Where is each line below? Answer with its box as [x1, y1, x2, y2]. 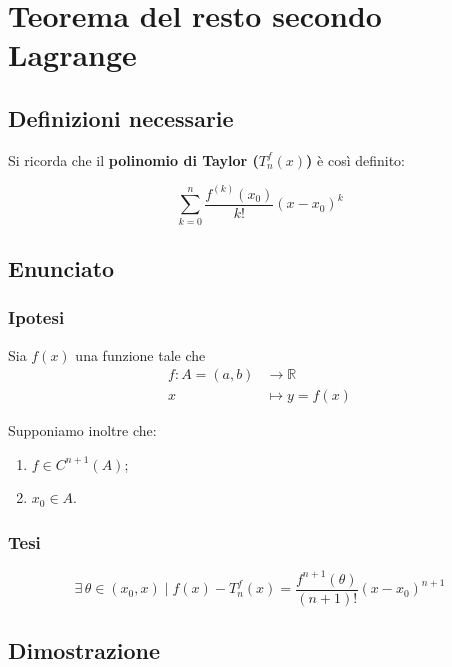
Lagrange [8, 34, 137, 75]
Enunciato [8, 252, 115, 283]
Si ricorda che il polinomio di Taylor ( [8, 149, 259, 170]
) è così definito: [306, 149, 405, 170]
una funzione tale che [75, 344, 206, 365]
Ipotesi [8, 305, 65, 330]
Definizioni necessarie [8, 102, 234, 133]
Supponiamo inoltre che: [8, 420, 157, 441]
